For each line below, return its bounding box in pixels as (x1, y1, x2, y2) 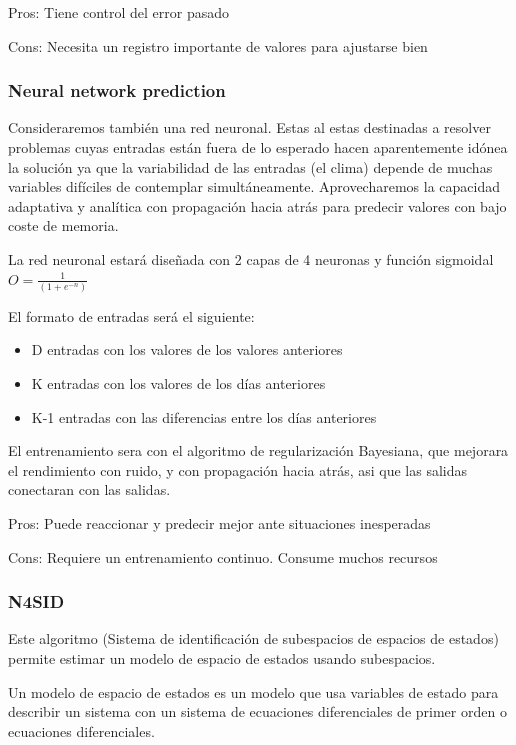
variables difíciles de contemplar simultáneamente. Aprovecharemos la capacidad (8, 176, 500, 197)
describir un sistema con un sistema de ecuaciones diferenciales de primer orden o (8, 701, 507, 722)
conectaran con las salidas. (8, 479, 171, 500)
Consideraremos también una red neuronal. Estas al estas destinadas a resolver (8, 117, 491, 138)
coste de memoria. (8, 215, 119, 236)
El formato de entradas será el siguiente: (8, 305, 255, 326)
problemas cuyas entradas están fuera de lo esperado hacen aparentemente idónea (8, 137, 508, 157)
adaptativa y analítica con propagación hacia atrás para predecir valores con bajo (8, 195, 507, 216)
